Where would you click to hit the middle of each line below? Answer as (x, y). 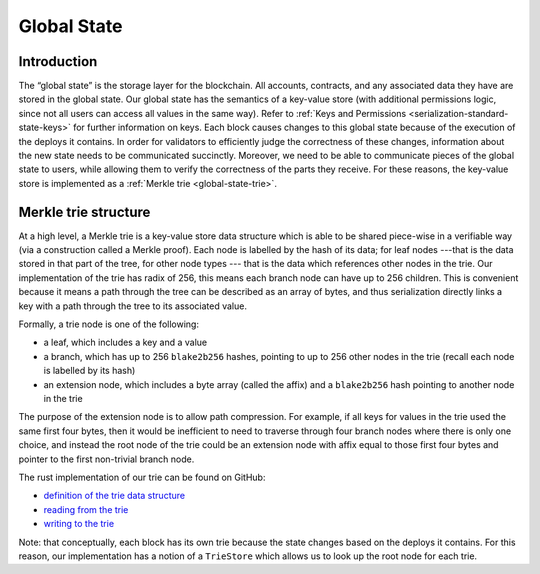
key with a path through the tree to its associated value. (132, 306)
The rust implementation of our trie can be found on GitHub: (142, 477)
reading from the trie (86, 509)
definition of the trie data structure (114, 496)
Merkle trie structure (84, 211)
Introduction (58, 61)
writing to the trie (79, 524)
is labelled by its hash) (89, 371)
